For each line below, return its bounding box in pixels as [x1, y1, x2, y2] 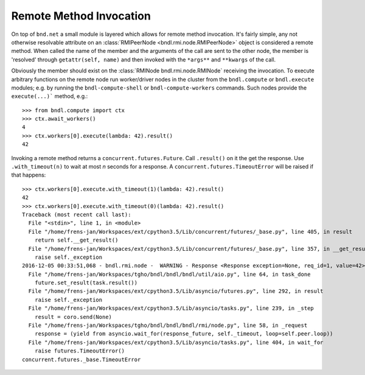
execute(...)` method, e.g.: [11, 93, 88, 100]
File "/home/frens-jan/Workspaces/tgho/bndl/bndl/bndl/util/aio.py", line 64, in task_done [28, 271, 311, 278]
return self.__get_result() [34, 237, 119, 244]
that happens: [11, 171, 46, 179]
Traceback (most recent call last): [22, 211, 131, 218]
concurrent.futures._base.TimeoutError [22, 356, 141, 363]
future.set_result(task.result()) [34, 279, 138, 286]
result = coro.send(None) [34, 314, 113, 320]
